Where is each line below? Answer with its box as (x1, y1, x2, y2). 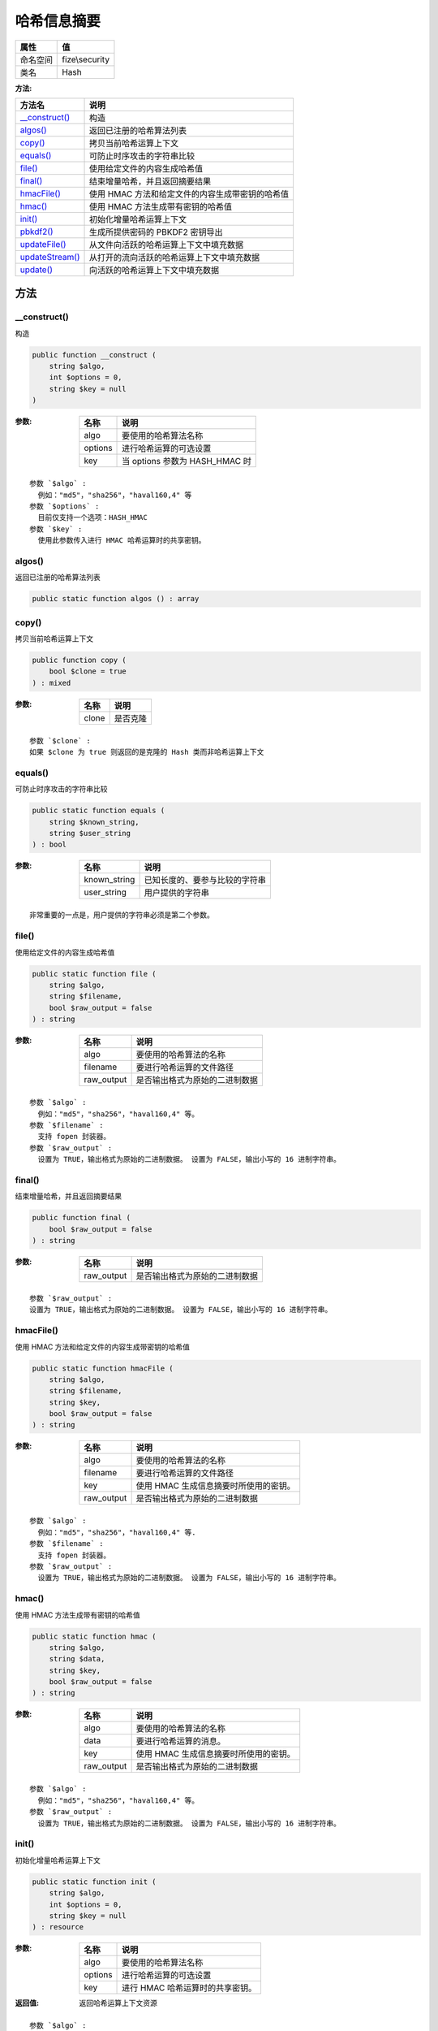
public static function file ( (32, 969, 157, 978)
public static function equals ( (32, 806, 165, 816)
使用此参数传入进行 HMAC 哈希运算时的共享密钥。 (37, 536, 206, 545)
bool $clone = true (49, 667, 127, 676)
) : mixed (32, 678, 71, 687)
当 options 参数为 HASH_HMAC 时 (122, 456, 251, 467)
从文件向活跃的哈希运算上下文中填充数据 (89, 239, 244, 250)
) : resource (32, 1922, 84, 1932)
